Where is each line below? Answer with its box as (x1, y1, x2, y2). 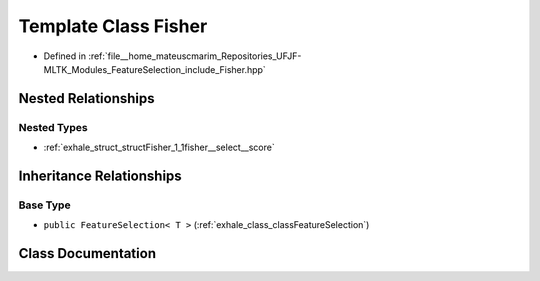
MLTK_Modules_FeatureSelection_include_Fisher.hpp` (43, 63, 267, 75)
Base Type (18, 198, 71, 212)
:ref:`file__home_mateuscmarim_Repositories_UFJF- (88, 50, 302, 62)
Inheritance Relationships (18, 167, 182, 184)
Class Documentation (18, 245, 157, 262)
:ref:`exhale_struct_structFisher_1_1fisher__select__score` (43, 141, 275, 154)
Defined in (43, 50, 87, 62)
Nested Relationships (18, 90, 155, 107)
